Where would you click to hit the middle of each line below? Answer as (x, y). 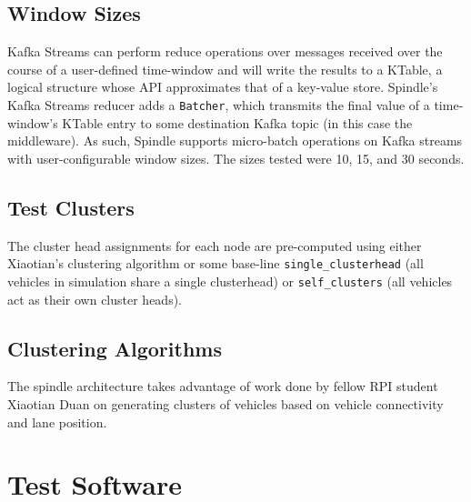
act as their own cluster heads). (95, 299)
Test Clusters (71, 207)
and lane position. (57, 422)
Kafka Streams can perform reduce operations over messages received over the (225, 51)
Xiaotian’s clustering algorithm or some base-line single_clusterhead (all (215, 263)
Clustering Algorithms (115, 348)
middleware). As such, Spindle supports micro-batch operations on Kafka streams (235, 141)
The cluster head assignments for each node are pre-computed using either (215, 245)
